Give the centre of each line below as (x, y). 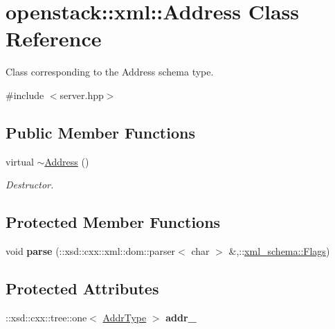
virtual (20, 161)
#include (25, 95)
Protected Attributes (82, 288)
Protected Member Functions (113, 222)
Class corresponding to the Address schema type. (110, 72)
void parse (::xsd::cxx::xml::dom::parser (91, 251)
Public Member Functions (100, 132)
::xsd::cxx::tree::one (46, 317)
